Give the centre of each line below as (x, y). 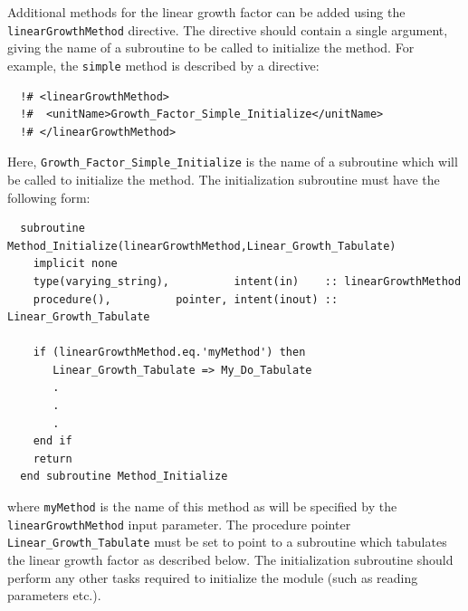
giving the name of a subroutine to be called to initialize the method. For (211, 48)
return (53, 458)
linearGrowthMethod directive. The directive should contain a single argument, (228, 29)
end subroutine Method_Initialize (124, 477)
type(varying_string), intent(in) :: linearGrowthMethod (247, 281)
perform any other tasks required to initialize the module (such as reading (213, 577)
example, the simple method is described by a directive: (163, 65)
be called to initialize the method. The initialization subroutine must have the (224, 179)
